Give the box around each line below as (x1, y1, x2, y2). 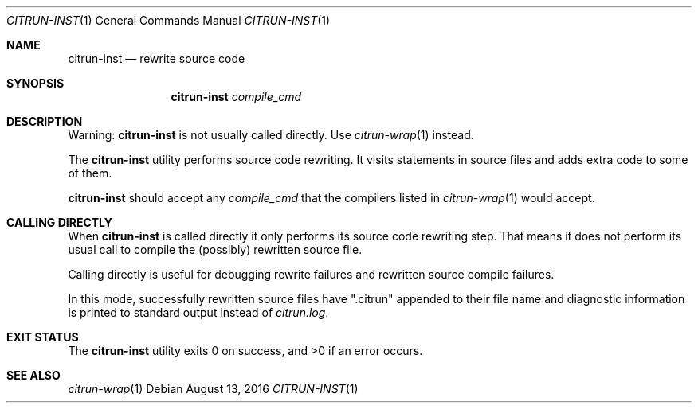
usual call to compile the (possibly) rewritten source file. (68, 243, 363, 256)
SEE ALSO (6, 368, 61, 382)
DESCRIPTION (6, 115, 83, 128)
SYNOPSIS (6, 76, 65, 90)
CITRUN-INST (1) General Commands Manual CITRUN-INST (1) (6, 14, 331, 27)
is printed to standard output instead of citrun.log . (68, 306, 329, 319)
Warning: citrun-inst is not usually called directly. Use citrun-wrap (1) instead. (68, 128, 474, 142)
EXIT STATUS (6, 330, 79, 344)
